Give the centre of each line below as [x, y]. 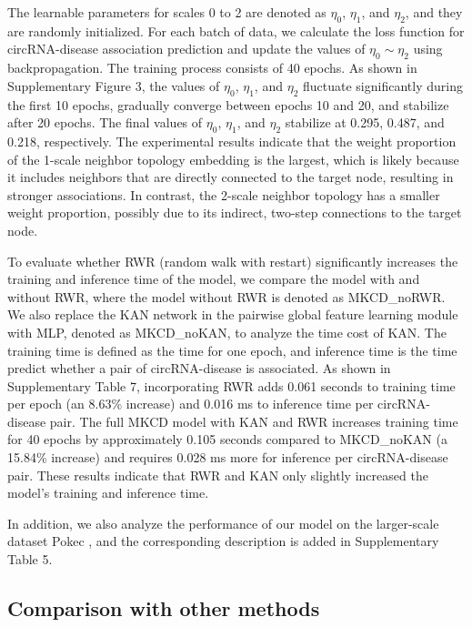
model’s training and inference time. [108, 493]
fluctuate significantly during [382, 85]
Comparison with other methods [164, 608]
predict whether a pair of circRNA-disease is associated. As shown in [199, 368]
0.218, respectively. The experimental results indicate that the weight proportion [232, 141]
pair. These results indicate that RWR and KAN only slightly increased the [218, 475]
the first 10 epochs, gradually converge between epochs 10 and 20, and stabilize [228, 104]
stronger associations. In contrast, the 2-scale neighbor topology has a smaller [224, 194]
